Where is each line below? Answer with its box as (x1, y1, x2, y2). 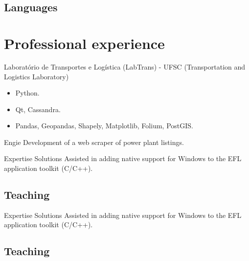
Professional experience (4, 33, 165, 53)
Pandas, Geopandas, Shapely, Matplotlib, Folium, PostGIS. (15, 120, 193, 131)
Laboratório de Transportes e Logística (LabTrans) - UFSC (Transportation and (4, 61, 246, 71)
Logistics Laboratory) (4, 71, 69, 81)
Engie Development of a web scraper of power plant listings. (4, 137, 184, 147)
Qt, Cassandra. (15, 104, 61, 114)
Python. (15, 88, 40, 98)
